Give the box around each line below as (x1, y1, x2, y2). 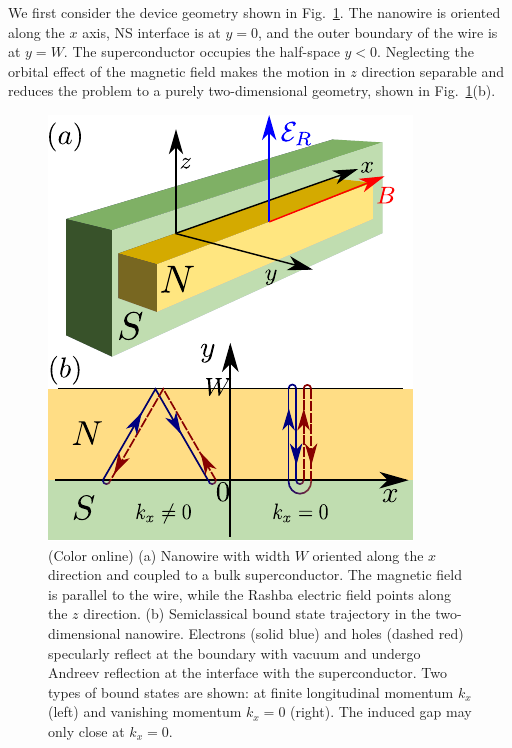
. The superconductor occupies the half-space (63, 41, 340, 62)
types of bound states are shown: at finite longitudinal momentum (48, 681, 454, 702)
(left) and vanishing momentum (48, 701, 242, 722)
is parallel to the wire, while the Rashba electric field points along (48, 583, 452, 604)
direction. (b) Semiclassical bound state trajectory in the (83, 603, 431, 624)
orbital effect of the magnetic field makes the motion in (8, 60, 346, 81)
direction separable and (361, 60, 504, 81)
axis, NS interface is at (82, 21, 221, 42)
